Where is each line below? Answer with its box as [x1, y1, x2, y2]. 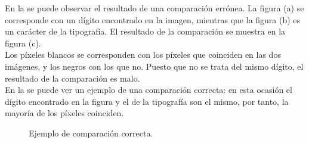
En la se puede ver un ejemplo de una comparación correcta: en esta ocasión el [5, 83, 292, 96]
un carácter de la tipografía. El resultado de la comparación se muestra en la [5, 25, 286, 38]
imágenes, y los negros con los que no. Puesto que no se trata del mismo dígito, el [5, 60, 304, 72]
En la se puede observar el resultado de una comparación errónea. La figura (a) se [5, 2, 304, 14]
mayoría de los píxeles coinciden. [5, 107, 124, 119]
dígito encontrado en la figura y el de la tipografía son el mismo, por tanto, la [5, 95, 289, 107]
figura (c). [5, 36, 41, 49]
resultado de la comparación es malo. [5, 71, 140, 84]
